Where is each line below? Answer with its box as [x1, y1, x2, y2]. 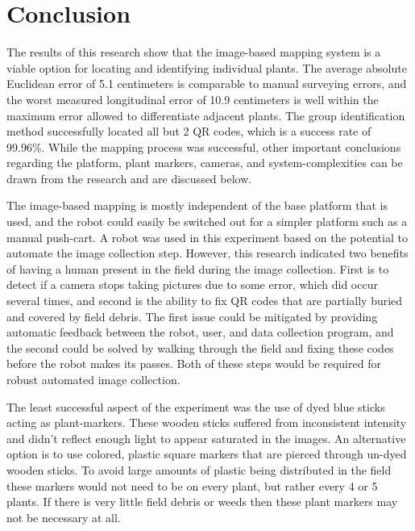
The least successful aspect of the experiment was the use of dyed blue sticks [6, 398, 385, 415]
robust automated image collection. [6, 371, 181, 387]
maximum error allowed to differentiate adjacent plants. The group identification [6, 107, 405, 123]
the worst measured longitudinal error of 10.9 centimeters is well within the [6, 90, 379, 107]
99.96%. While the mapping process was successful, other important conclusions [6, 138, 401, 155]
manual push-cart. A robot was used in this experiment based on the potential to [6, 228, 408, 245]
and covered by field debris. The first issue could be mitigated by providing [6, 307, 378, 324]
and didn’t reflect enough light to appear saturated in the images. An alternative [6, 429, 406, 446]
